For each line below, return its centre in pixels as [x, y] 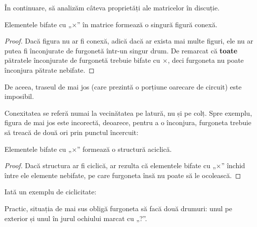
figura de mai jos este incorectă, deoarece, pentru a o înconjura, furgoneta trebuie [128, 122]
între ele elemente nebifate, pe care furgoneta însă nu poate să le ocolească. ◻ [123, 175]
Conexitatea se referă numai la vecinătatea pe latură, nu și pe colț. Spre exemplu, [128, 113]
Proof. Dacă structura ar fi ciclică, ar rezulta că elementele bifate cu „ [110, 165]
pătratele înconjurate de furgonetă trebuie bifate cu [82, 60]
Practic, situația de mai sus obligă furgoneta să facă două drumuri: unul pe [118, 208]
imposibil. [19, 96]
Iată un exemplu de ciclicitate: [50, 192]
